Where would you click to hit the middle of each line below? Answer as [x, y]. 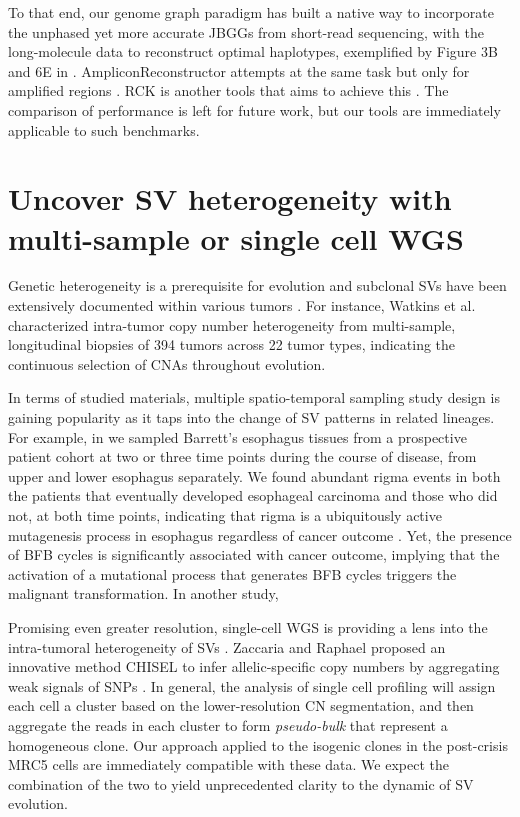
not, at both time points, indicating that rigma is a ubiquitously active [225, 515]
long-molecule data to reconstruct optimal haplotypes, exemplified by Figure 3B [253, 51]
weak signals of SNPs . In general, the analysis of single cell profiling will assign [252, 685]
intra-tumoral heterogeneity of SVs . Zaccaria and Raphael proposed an [227, 646]
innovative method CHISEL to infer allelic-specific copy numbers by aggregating [254, 666]
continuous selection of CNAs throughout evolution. [167, 363]
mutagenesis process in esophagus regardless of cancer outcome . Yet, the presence [260, 534]
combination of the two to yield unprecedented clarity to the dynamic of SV [241, 783]
